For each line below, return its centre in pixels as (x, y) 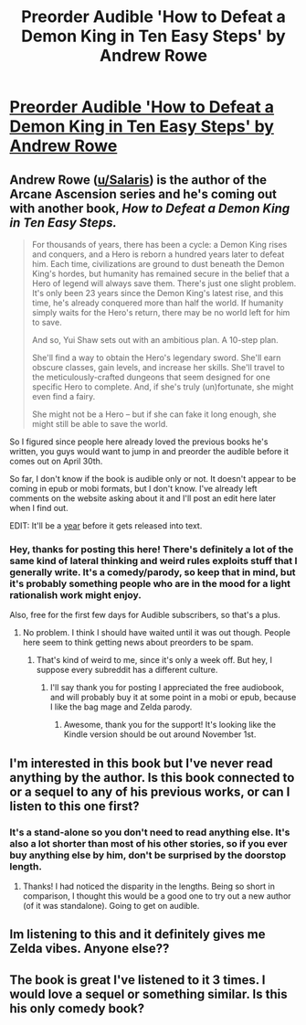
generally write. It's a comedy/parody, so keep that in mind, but (153, 571)
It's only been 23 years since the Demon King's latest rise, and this (158, 293)
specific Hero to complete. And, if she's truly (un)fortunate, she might (163, 387)
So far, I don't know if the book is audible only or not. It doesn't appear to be (153, 479)
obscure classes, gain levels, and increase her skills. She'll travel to (158, 367)
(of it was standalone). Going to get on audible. (111, 905)
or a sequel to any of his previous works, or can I (150, 791)
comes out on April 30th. (56, 461)
